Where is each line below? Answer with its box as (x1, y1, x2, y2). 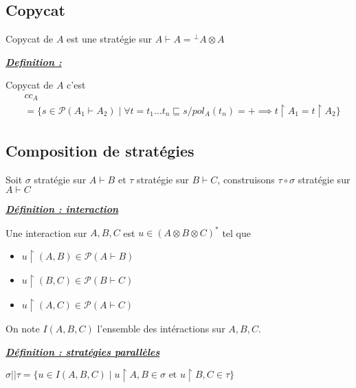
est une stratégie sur (67, 32, 153, 46)
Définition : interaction (5, 202, 119, 216)
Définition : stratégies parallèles (5, 345, 160, 359)
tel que (222, 225, 252, 240)
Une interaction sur (5, 225, 87, 240)
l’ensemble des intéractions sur (97, 321, 225, 336)
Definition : (5, 54, 62, 69)
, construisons (217, 172, 275, 186)
